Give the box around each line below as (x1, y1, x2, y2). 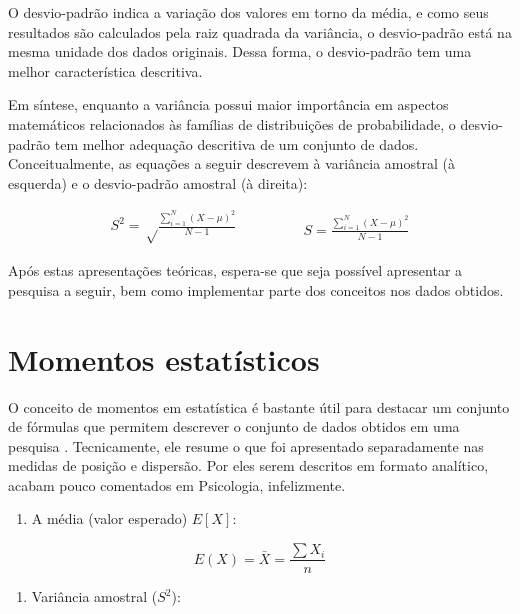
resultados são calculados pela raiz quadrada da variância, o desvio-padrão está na (8, 21, 512, 42)
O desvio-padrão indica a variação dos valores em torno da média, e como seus (8, 2, 489, 22)
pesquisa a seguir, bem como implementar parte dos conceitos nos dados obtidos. (8, 279, 504, 300)
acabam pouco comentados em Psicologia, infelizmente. (8, 474, 346, 495)
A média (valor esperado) (31, 508, 188, 529)
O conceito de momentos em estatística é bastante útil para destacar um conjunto (8, 396, 510, 417)
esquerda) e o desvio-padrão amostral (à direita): (8, 172, 308, 193)
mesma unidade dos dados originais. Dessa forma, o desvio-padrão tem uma (8, 41, 472, 62)
